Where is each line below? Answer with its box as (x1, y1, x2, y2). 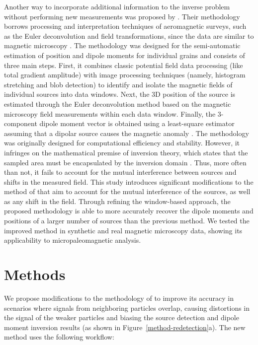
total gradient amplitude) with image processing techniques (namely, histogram (4, 69, 246, 80)
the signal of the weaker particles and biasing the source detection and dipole (4, 312, 239, 323)
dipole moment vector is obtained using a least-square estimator (39, 118, 235, 129)
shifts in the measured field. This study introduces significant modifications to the (4, 176, 254, 187)
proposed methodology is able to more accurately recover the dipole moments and (4, 206, 254, 216)
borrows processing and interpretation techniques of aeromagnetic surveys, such (4, 21, 247, 31)
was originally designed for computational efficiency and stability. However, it (4, 138, 240, 148)
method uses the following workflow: (4, 332, 114, 342)
